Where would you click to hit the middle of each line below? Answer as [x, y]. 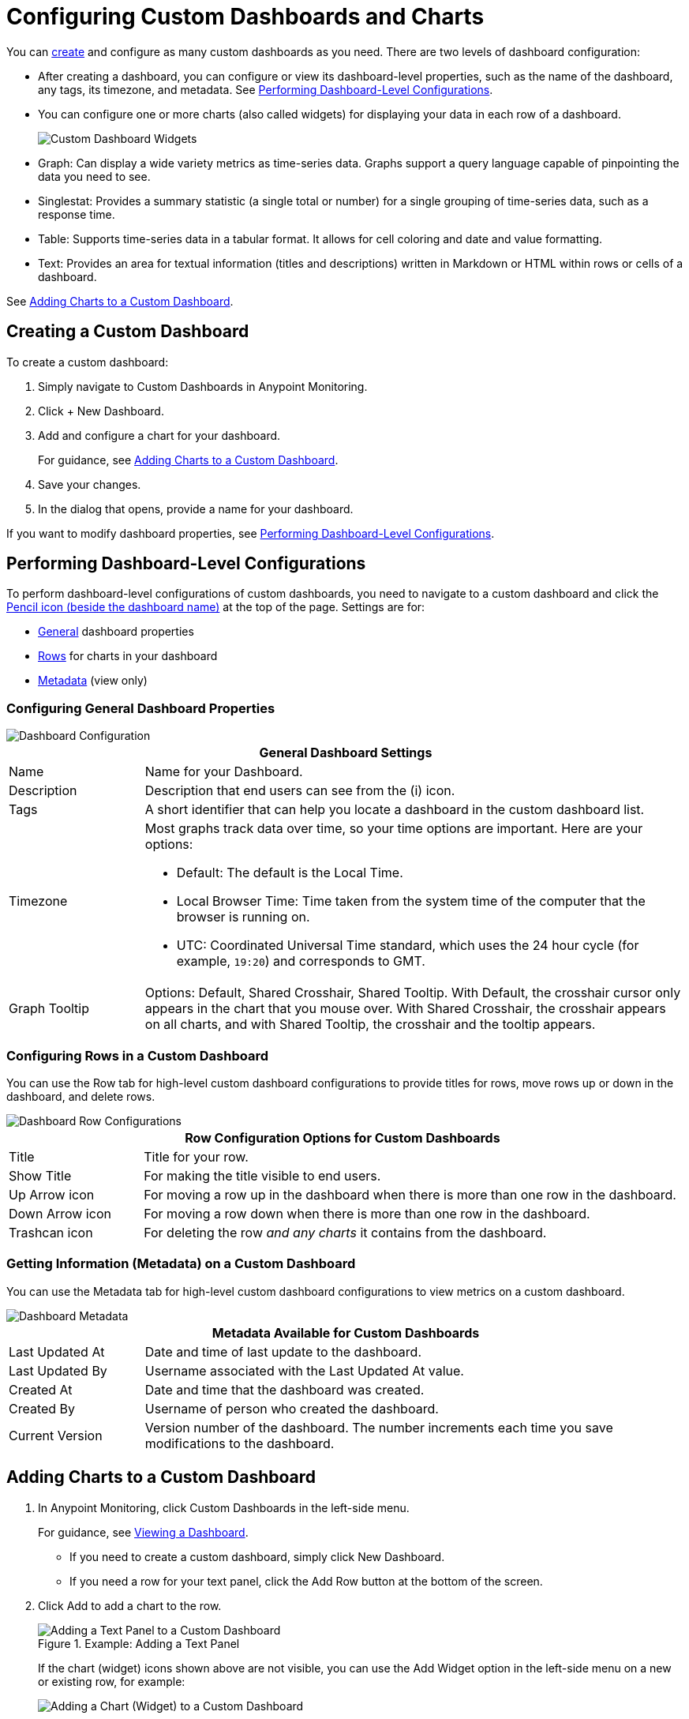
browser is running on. [243, 917]
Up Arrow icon [52, 1194]
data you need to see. [94, 176]
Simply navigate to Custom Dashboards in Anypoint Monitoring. [203, 386]
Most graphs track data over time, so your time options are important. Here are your [394, 829]
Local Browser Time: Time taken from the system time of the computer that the [411, 901]
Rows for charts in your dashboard [128, 656]
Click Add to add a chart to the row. [130, 1605]
